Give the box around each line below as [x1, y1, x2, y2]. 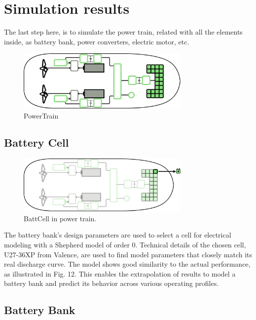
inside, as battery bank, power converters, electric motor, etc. [4, 36, 189, 46]
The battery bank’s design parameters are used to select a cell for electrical [4, 230, 231, 240]
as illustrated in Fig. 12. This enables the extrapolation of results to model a [4, 268, 236, 279]
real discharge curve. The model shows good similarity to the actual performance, [4, 259, 251, 269]
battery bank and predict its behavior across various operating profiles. [4, 278, 219, 288]
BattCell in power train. [24, 213, 97, 223]
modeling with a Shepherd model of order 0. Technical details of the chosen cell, [4, 240, 246, 250]
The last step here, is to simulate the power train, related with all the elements [4, 27, 243, 37]
